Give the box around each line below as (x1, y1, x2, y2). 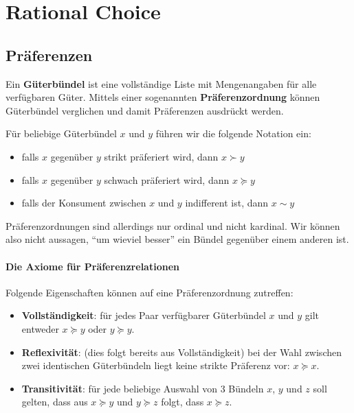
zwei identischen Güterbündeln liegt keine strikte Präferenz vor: (21, 358, 290, 373)
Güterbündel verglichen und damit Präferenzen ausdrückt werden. (5, 103, 284, 117)
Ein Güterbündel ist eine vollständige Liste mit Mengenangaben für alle (5, 76, 317, 91)
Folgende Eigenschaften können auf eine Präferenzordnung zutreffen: (5, 285, 294, 299)
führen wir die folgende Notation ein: (155, 126, 311, 141)
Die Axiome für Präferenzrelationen (5, 259, 179, 273)
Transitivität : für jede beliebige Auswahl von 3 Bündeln (21, 381, 264, 395)
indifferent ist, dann (185, 196, 269, 210)
